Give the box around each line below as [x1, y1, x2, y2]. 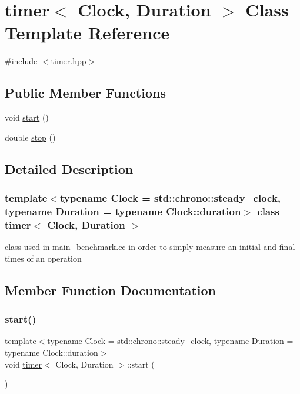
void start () [5, 111, 49, 123]
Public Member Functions [5, 84, 166, 102]
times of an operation [5, 252, 82, 264]
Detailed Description [5, 159, 134, 178]
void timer [5, 358, 42, 370]
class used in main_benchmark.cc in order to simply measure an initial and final [5, 241, 295, 253]
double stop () [5, 131, 56, 143]
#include [5, 55, 38, 67]
